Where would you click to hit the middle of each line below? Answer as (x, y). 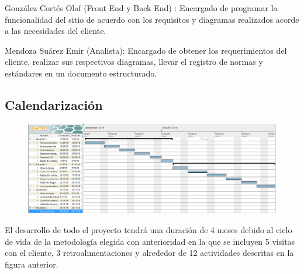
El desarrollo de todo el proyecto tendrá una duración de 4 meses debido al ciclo (148, 229)
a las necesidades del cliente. (56, 31)
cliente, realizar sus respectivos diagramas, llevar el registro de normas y (134, 62)
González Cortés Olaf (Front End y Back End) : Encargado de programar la (141, 8)
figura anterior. (32, 264)
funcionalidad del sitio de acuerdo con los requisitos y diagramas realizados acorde (152, 19)
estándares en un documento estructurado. (81, 73)
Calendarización (54, 104)
